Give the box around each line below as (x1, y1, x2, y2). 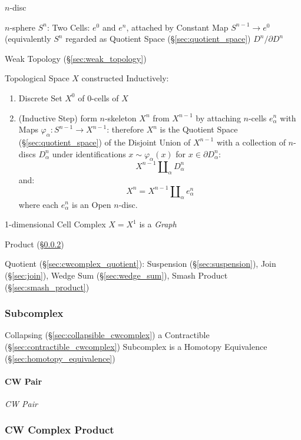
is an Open (72, 198, 111, 210)
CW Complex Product (5, 422, 114, 437)
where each (18, 198, 59, 210)
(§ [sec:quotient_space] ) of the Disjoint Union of (18, 135, 191, 148)
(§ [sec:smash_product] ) (5, 280, 90, 293)
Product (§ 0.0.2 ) (5, 237, 64, 250)
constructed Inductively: (81, 72, 169, 84)
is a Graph (139, 218, 177, 230)
